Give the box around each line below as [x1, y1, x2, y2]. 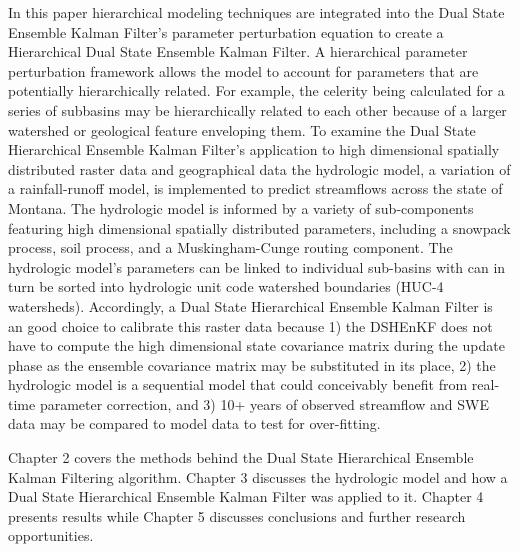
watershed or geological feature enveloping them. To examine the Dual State [8, 119, 476, 140]
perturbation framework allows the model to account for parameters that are [8, 60, 479, 81]
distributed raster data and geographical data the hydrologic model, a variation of [8, 158, 511, 179]
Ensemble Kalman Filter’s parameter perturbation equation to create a [8, 21, 444, 42]
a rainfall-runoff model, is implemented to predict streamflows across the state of [8, 178, 503, 199]
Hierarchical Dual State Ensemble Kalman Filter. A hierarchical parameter [8, 41, 468, 62]
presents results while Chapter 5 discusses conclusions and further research [8, 505, 466, 526]
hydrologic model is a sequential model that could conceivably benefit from [8, 374, 468, 395]
